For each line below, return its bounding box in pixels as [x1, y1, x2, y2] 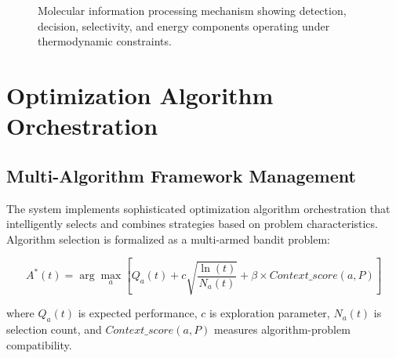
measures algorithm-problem [214, 320, 351, 337]
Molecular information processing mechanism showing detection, [38, 2, 347, 18]
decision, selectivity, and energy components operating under [38, 17, 330, 34]
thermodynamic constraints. [38, 33, 172, 49]
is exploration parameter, [209, 305, 330, 321]
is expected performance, [78, 305, 198, 321]
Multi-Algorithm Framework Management [6, 163, 356, 187]
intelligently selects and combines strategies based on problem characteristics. [6, 215, 378, 232]
